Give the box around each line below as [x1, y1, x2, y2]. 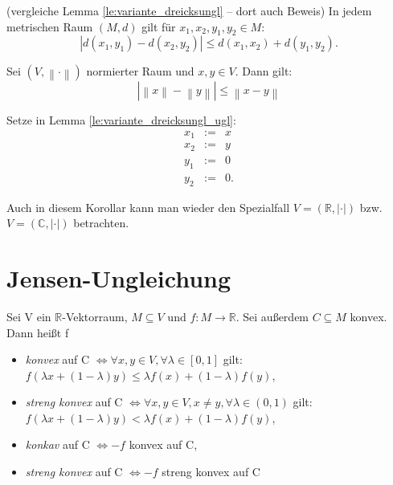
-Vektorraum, [62, 308, 128, 324]
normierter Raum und [86, 63, 194, 79]
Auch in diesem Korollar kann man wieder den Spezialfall [6, 198, 290, 215]
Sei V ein [6, 308, 51, 324]
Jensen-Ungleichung [6, 261, 231, 294]
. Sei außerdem [235, 308, 309, 324]
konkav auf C [25, 436, 90, 453]
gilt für [141, 18, 176, 35]
